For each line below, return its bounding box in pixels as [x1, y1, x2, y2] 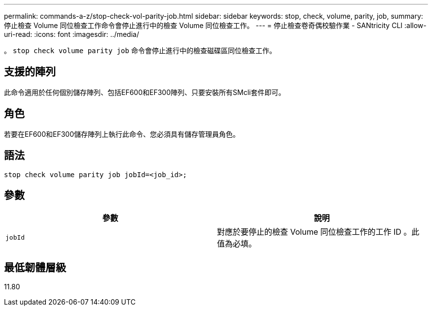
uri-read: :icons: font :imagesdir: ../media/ [4, 30, 139, 38]
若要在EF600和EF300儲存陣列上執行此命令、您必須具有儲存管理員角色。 [4, 129, 240, 138]
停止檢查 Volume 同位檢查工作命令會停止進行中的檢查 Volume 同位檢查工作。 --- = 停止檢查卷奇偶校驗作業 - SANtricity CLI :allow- [4, 21, 427, 30]
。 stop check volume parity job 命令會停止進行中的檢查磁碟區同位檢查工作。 [4, 46, 276, 55]
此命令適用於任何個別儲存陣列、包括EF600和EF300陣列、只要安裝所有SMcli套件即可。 [4, 88, 286, 96]
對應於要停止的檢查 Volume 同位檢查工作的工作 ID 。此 [217, 227, 420, 237]
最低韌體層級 [4, 261, 66, 274]
